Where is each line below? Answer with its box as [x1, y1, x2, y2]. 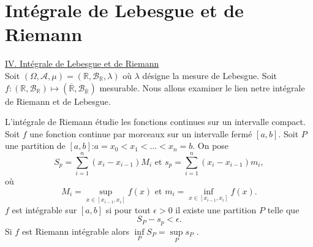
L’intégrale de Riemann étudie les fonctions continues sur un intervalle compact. [5, 115, 306, 128]
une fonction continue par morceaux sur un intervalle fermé [29, 127, 252, 140]
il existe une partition [175, 203, 257, 216]
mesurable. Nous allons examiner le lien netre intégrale [99, 81, 305, 94]
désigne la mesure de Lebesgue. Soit [142, 69, 277, 82]
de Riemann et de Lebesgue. [5, 94, 111, 107]
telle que [267, 203, 300, 216]
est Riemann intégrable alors [21, 224, 129, 237]
